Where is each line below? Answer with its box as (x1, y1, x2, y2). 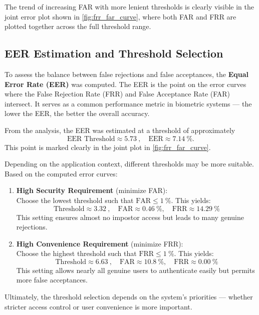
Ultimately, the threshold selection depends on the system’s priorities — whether (5, 291, 253, 302)
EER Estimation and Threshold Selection (5, 45, 223, 61)
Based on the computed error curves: (5, 168, 118, 178)
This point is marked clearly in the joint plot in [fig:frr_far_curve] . (5, 141, 211, 152)
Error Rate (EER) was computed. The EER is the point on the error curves (5, 78, 246, 89)
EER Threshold (67, 135, 115, 142)
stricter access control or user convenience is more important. (5, 301, 192, 311)
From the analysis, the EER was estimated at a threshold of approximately (5, 124, 235, 135)
